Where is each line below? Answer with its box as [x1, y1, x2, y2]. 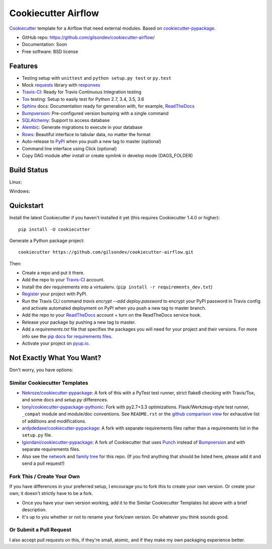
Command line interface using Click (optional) [22, 145, 117, 151]
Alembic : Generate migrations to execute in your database [22, 124, 143, 131]
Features [9, 62, 38, 70]
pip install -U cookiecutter [18, 226, 90, 232]
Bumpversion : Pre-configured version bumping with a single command [22, 110, 169, 116]
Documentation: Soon [22, 41, 67, 47]
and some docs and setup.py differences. [22, 397, 108, 403]
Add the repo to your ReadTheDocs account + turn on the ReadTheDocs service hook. [22, 312, 201, 318]
